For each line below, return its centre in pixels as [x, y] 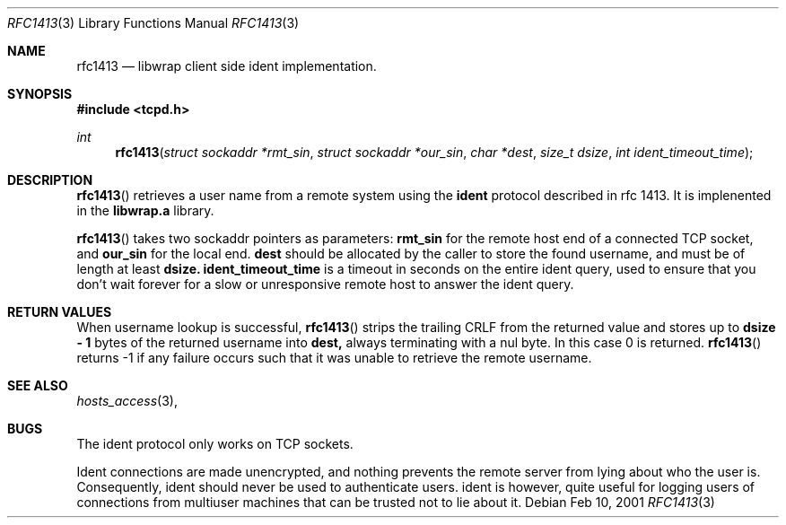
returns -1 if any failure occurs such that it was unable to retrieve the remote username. [334, 358]
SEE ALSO [38, 385]
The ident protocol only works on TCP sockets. [215, 444]
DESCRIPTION [50, 180]
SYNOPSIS [40, 94]
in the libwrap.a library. [145, 210]
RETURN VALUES [60, 312]
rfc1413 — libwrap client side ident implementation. [227, 66]
